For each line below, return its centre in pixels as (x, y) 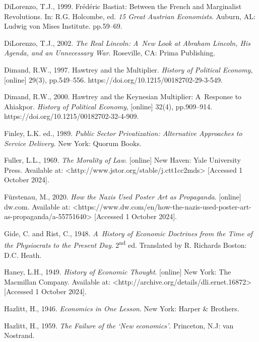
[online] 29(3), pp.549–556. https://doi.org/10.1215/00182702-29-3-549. (113, 79)
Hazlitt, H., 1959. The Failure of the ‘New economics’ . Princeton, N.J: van (119, 325)
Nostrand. (19, 335)
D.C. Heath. (23, 255)
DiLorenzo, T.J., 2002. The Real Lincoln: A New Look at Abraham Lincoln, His (127, 43)
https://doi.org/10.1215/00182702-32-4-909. (72, 116)
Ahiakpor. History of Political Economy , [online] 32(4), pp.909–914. (108, 106)
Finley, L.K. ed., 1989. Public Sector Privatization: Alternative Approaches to (123, 133)
